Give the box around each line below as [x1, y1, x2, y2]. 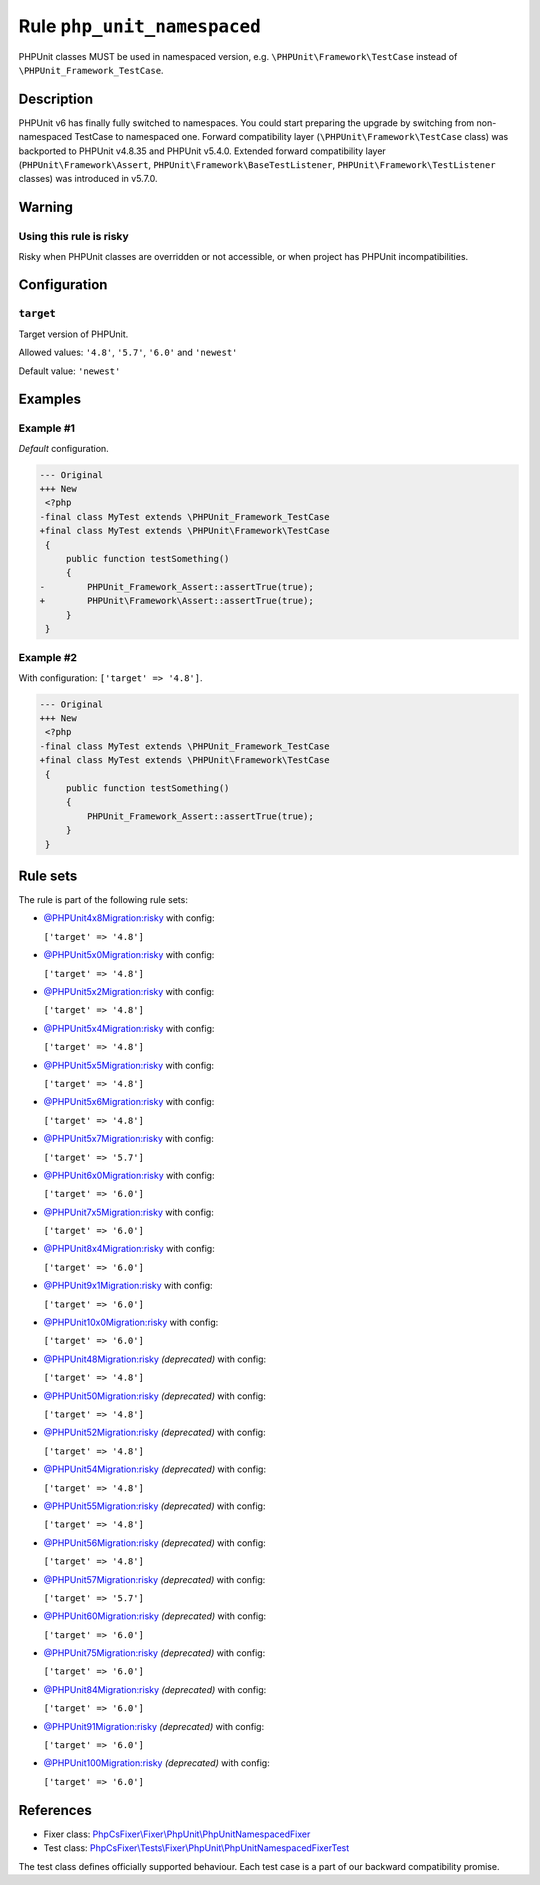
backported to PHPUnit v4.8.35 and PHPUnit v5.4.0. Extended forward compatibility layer [18, 145, 387, 157]
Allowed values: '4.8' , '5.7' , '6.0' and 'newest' [18, 346, 238, 359]
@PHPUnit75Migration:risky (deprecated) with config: [43, 1647, 266, 1659]
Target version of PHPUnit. [18, 328, 129, 340]
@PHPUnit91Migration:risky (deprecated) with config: [43, 1720, 265, 1732]
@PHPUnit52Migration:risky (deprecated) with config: [43, 1426, 266, 1439]
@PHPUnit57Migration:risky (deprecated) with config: [43, 1573, 266, 1585]
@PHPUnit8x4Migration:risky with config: [43, 1243, 215, 1255]
